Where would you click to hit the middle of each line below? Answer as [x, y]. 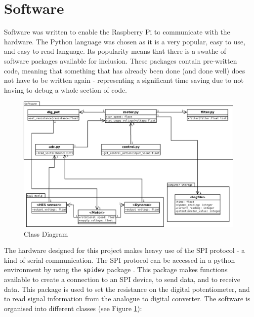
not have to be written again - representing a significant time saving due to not [124, 80]
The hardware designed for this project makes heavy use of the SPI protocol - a [125, 250]
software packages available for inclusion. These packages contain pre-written [121, 60]
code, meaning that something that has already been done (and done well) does [125, 70]
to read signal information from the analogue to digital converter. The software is [127, 299]
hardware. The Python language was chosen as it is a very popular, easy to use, [125, 41]
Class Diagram [46, 233]
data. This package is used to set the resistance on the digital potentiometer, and [127, 289]
